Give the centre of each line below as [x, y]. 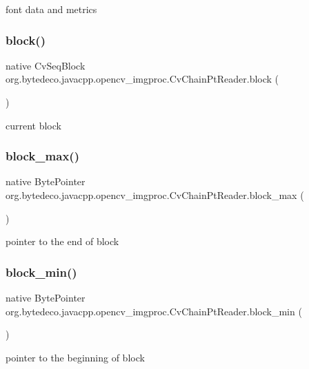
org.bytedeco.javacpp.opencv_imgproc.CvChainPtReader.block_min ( [154, 311]
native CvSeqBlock [46, 65]
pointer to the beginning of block [75, 357]
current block [33, 125]
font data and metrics [51, 9]
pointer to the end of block [62, 241]
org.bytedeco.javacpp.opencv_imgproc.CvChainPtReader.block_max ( [155, 195]
